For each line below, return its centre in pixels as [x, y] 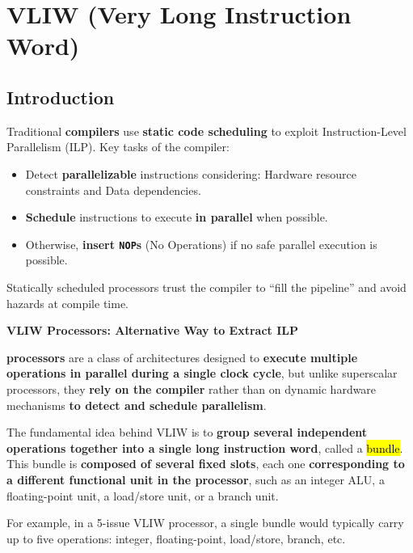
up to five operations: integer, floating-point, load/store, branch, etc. [176, 538]
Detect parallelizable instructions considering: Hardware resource [191, 173]
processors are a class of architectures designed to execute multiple [182, 357]
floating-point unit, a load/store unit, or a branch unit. [143, 495]
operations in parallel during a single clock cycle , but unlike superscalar [202, 373]
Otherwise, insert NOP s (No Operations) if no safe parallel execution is [201, 244]
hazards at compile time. [67, 303]
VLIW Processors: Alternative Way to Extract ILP [152, 330]
